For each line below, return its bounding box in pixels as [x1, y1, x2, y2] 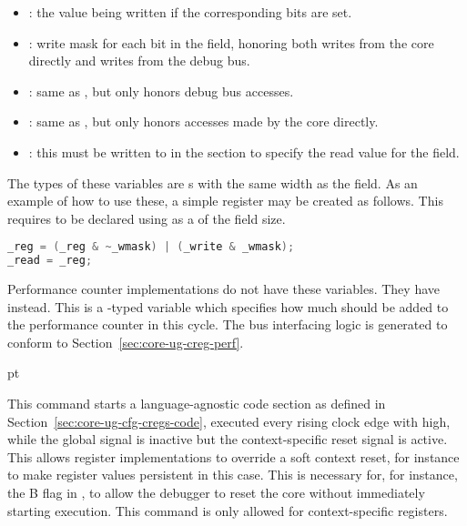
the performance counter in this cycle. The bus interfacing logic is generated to [7, 315, 448, 334]
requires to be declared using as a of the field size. [7, 208, 286, 228]
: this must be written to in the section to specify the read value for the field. [28, 142, 460, 161]
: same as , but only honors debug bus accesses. [28, 81, 294, 100]
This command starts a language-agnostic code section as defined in [7, 394, 386, 413]
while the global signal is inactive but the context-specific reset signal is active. [7, 430, 448, 449]
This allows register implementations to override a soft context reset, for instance [7, 447, 460, 466]
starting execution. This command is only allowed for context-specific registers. [7, 501, 448, 520]
